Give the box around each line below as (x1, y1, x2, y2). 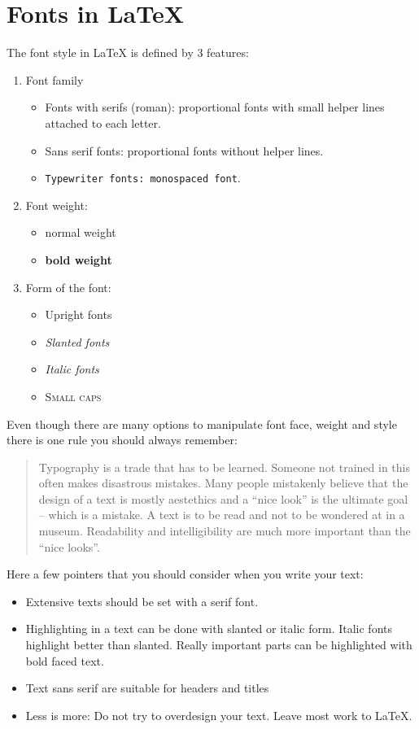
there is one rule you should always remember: (7, 431, 238, 448)
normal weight (45, 224, 116, 241)
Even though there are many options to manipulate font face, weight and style (7, 415, 397, 432)
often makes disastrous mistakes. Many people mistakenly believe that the (38, 474, 408, 491)
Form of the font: (25, 278, 111, 295)
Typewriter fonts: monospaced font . (45, 169, 241, 186)
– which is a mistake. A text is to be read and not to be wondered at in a (38, 506, 405, 523)
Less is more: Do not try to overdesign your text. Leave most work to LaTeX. (25, 706, 412, 723)
